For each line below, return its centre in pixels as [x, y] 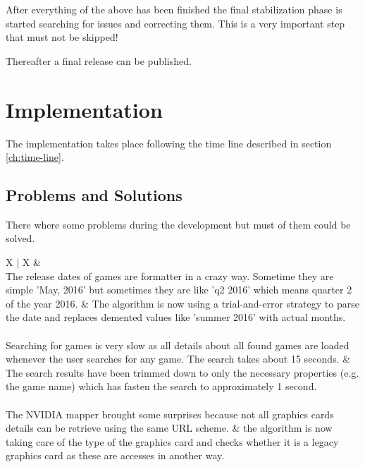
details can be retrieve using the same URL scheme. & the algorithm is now [169, 428]
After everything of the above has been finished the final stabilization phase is [174, 9]
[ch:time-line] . [35, 157]
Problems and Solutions [94, 195]
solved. [20, 238]
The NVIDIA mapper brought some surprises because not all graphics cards [170, 414]
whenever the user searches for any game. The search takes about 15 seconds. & [178, 359]
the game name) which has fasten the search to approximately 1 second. [161, 386]
